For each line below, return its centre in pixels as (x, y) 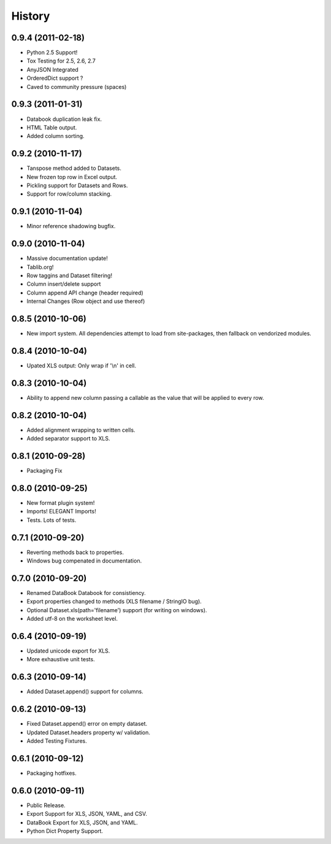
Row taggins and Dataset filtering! (70, 275)
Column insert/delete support (64, 284)
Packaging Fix (44, 471)
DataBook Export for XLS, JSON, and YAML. (82, 823)
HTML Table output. (52, 127)
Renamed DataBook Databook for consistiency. (86, 593)
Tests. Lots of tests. (51, 520)
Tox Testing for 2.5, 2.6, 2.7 (61, 61)
